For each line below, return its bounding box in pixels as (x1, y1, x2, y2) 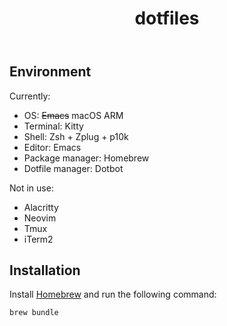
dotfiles (134, 7, 200, 30)
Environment (9, 63, 92, 81)
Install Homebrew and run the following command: (9, 288, 217, 301)
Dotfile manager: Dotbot (23, 162, 124, 174)
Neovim (23, 212, 57, 224)
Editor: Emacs (23, 141, 82, 153)
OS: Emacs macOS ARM (23, 109, 124, 121)
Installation (9, 262, 81, 279)
